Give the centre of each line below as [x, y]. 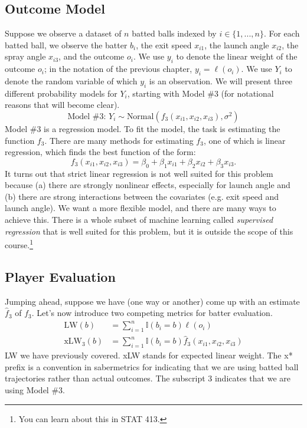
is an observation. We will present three [221, 80]
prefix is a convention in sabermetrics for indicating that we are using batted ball [152, 366]
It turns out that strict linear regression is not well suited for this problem [139, 173]
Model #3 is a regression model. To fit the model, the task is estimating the [143, 128]
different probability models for [61, 93]
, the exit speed [164, 45]
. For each [282, 33]
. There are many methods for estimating [119, 140]
